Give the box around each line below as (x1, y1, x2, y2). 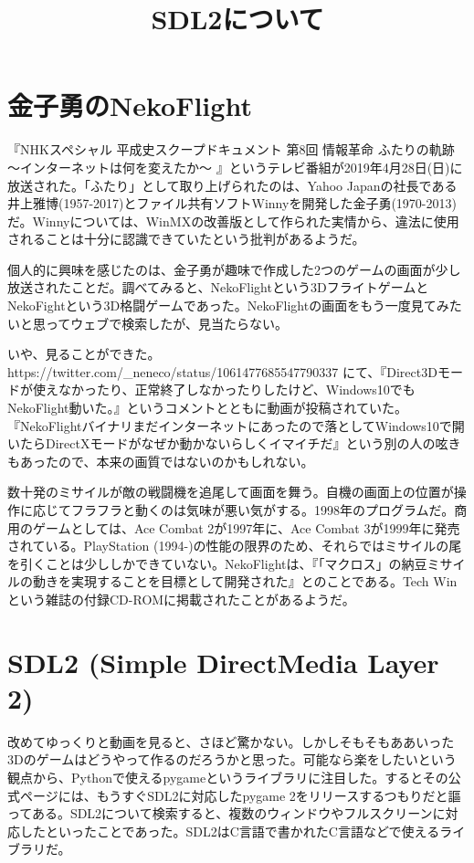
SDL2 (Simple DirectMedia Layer (7, 643, 439, 680)
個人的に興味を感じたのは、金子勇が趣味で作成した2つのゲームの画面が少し (7, 259, 461, 279)
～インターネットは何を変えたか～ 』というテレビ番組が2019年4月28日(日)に (7, 157, 463, 176)
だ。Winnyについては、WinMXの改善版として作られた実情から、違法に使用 (7, 211, 459, 230)
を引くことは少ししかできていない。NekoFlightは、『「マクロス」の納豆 (7, 553, 427, 573)
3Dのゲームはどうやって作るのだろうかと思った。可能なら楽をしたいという (7, 750, 457, 769)
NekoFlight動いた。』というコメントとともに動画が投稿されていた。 (7, 398, 408, 417)
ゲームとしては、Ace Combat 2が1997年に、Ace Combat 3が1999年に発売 (32, 518, 460, 537)
